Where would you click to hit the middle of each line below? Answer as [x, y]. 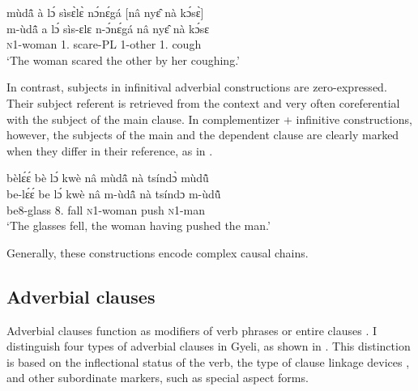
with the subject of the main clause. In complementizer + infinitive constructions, [209, 119]
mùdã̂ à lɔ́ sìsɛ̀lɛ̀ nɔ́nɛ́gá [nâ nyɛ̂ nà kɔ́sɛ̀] [105, 12]
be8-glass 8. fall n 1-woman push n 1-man [106, 209]
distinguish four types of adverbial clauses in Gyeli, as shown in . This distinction [209, 346]
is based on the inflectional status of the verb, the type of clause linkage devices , [208, 361]
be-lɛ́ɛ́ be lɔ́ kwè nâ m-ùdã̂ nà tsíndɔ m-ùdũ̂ [114, 193]
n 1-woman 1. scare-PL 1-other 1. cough [104, 44]
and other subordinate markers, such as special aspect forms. [158, 378]
